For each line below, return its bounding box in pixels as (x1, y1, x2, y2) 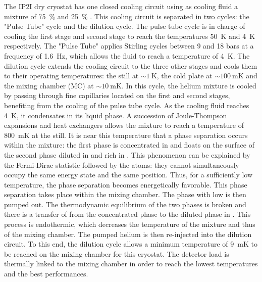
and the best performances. (4, 268, 88, 279)
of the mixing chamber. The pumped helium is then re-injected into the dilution (4, 228, 252, 239)
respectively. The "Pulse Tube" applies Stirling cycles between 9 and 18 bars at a (4, 40, 254, 51)
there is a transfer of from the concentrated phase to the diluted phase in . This (4, 209, 251, 219)
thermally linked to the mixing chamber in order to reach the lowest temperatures (4, 258, 258, 269)
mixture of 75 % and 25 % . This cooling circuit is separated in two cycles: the (4, 11, 249, 21)
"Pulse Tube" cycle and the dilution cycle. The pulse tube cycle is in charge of (4, 21, 245, 31)
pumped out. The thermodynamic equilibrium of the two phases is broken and (4, 199, 246, 209)
